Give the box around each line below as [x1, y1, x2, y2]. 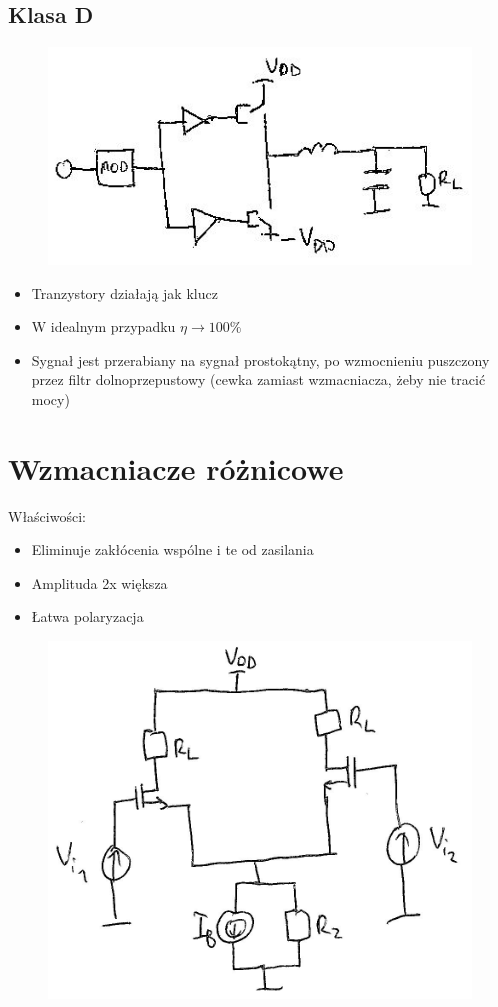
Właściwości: [8, 505, 86, 526]
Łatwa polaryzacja [31, 606, 144, 627]
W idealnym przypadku [31, 316, 176, 337]
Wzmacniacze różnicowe [8, 447, 344, 488]
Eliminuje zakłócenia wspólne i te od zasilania [31, 539, 314, 560]
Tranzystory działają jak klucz [31, 282, 218, 303]
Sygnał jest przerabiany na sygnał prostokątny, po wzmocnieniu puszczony [31, 349, 490, 370]
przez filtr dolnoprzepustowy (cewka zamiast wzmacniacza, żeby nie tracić [31, 369, 486, 390]
